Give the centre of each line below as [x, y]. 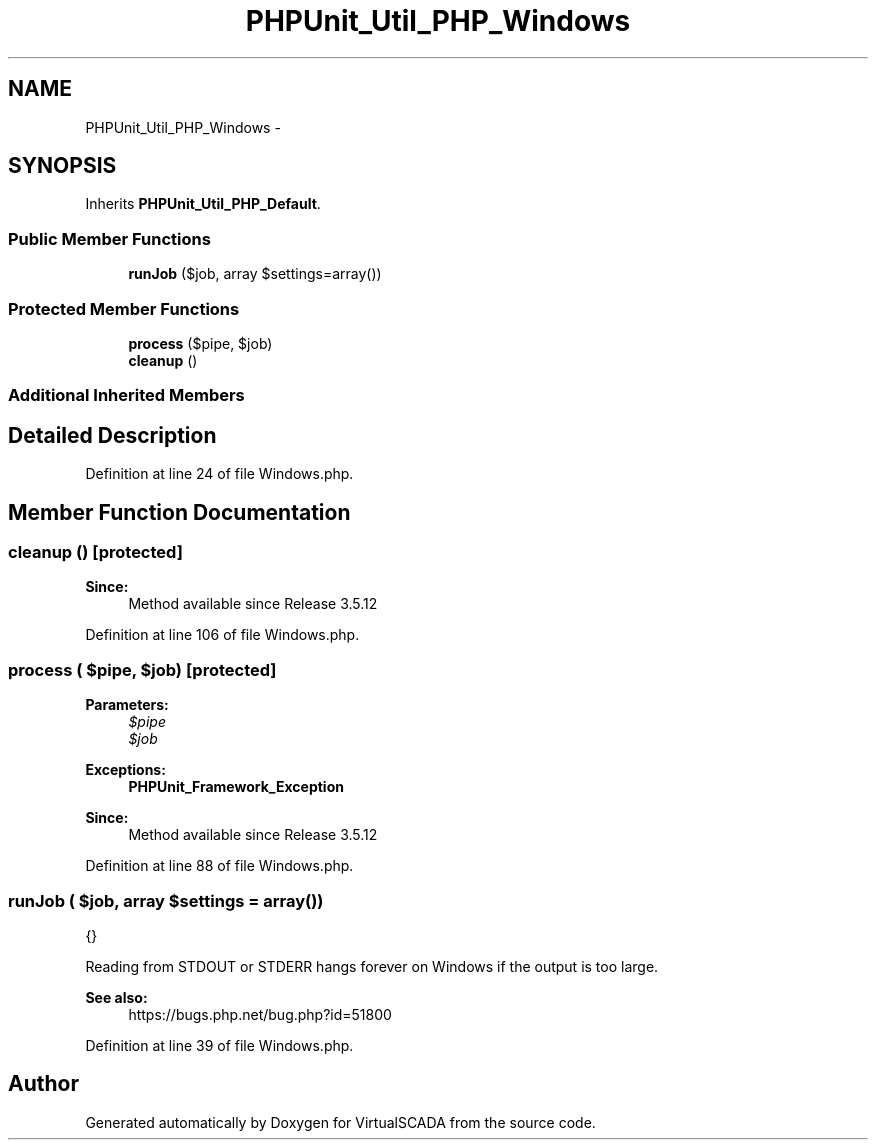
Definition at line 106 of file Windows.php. [222, 635]
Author [43, 1084]
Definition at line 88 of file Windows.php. [219, 866]
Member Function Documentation [179, 512]
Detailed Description [112, 435]
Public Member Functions [109, 238]
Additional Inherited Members [126, 395]
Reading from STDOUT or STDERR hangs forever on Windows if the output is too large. [372, 966]
